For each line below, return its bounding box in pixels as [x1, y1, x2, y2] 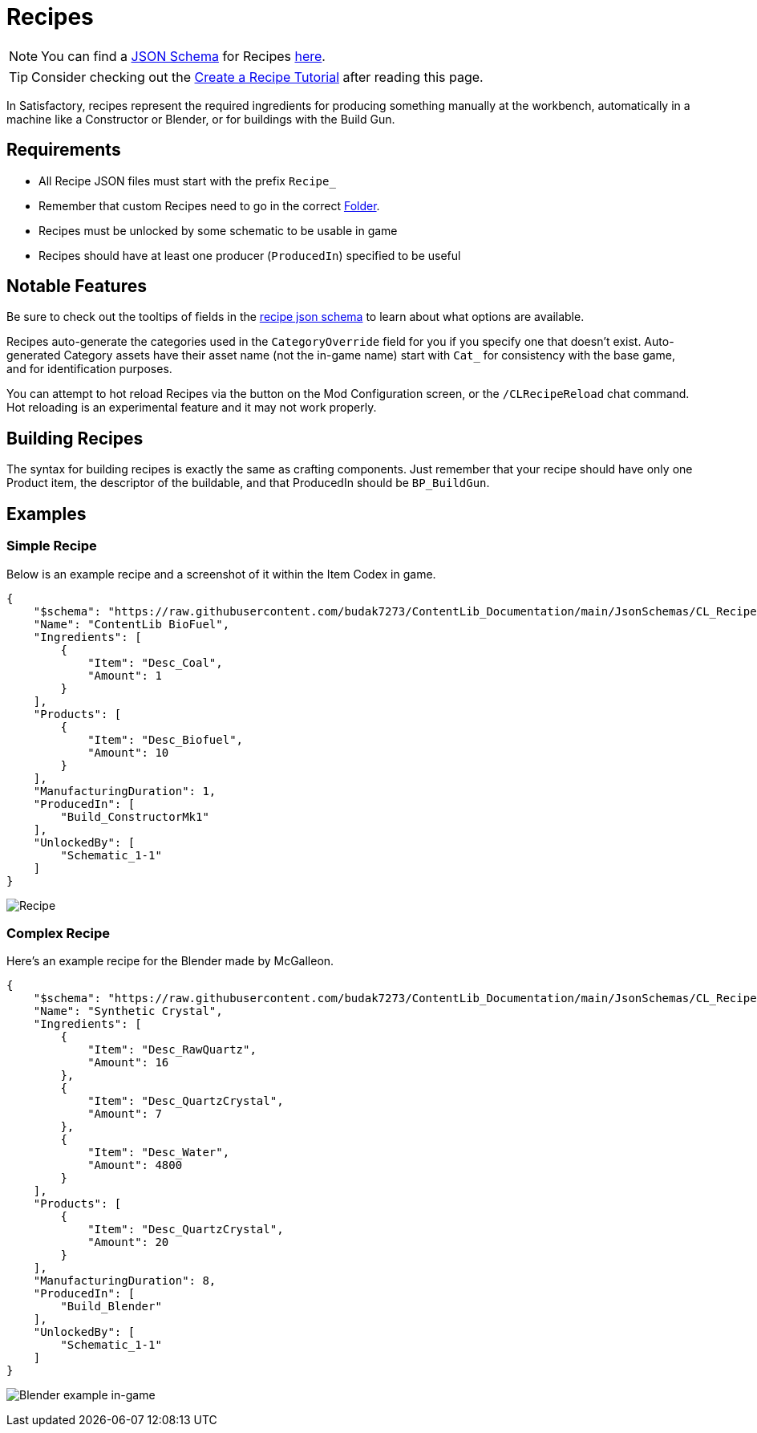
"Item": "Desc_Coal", [87, 656, 223, 669]
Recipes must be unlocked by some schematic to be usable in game [38, 223, 398, 237]
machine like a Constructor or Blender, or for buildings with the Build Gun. [6, 112, 395, 126]
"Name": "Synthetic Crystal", [33, 1005, 223, 1018]
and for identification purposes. [6, 362, 172, 376]
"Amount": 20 [87, 1236, 169, 1249]
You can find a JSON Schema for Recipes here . [41, 47, 326, 64]
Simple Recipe [6, 538, 97, 554]
